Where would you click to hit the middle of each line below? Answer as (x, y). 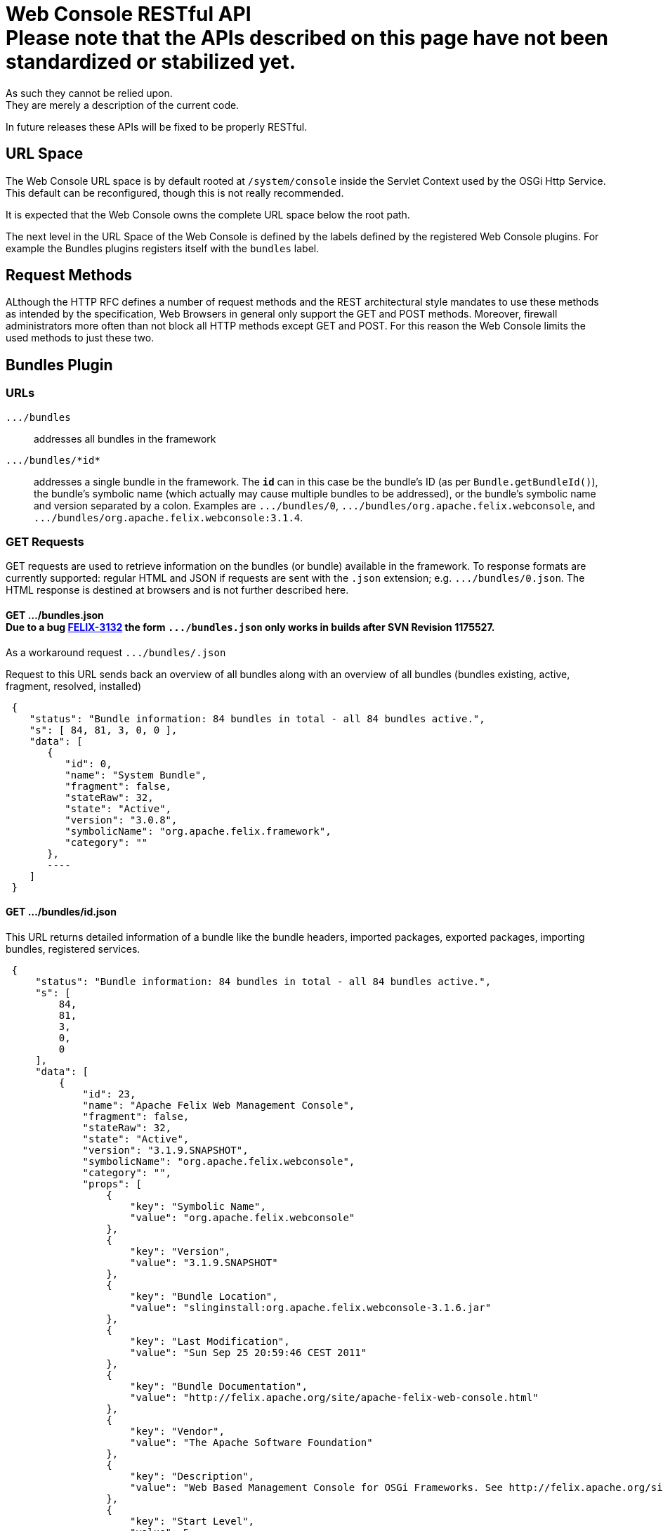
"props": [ (112, 1184)
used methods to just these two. (80, 338)
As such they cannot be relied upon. (89, 93)
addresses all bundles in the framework (125, 438)
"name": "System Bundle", (136, 775)
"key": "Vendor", (177, 1431)
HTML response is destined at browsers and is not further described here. (177, 590)
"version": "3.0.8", (121, 820)
